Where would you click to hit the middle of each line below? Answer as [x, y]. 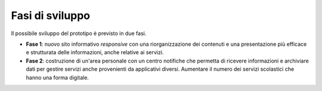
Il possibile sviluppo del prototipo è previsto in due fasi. [79, 33]
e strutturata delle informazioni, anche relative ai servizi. [95, 52]
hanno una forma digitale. [58, 77]
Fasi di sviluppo [51, 15]
